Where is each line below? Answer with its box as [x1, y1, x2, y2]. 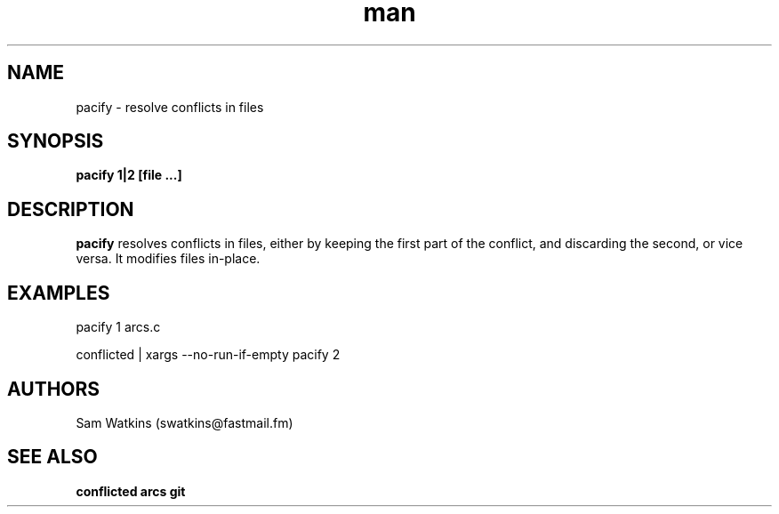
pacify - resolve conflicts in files [76, 99, 264, 115]
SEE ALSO [7, 446, 98, 469]
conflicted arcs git [76, 483, 186, 499]
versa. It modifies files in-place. [76, 251, 261, 267]
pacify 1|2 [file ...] [76, 167, 182, 183]
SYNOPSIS [7, 130, 104, 153]
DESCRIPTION [7, 197, 134, 221]
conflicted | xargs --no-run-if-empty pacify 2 [76, 347, 341, 363]
